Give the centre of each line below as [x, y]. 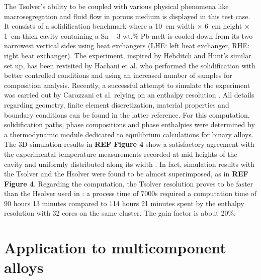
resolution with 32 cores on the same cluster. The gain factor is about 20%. [120, 213]
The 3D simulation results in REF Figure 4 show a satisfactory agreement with [129, 144]
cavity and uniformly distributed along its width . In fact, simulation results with [129, 164]
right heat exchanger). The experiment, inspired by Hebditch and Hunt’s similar [128, 55]
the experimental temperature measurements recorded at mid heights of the [121, 154]
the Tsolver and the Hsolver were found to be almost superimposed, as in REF [126, 174]
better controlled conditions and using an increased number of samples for [118, 75]
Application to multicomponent [115, 248]
